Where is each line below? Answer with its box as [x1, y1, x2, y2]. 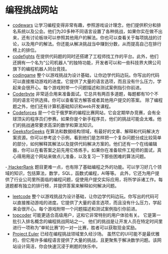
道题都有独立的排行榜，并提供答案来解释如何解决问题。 [5, 182, 119, 188]
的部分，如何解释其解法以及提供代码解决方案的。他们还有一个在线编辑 [12, 140, 157, 146]
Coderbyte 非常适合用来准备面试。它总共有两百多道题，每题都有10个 [12, 90, 154, 96]
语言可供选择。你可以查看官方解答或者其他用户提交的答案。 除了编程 [21, 97, 163, 103]
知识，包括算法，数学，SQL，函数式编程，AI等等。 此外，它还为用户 [13, 170, 155, 176]
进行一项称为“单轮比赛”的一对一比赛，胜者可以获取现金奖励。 [12, 224, 139, 230]
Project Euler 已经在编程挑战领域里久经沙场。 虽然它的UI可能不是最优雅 [12, 230, 160, 236]
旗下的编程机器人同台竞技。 [12, 65, 70, 71]
